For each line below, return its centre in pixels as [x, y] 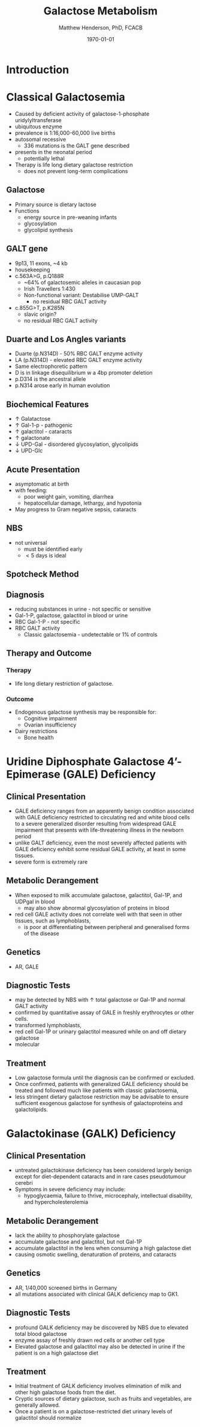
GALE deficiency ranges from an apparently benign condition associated [104, 811]
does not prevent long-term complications [76, 171]
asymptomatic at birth [42, 484]
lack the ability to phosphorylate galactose [67, 1235]
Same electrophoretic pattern [51, 366]
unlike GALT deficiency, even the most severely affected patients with [101, 843]
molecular [27, 1045]
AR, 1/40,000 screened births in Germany [66, 1287]
